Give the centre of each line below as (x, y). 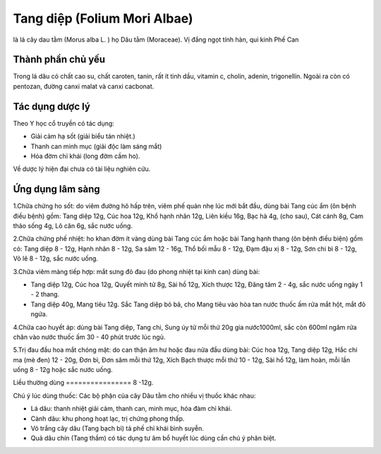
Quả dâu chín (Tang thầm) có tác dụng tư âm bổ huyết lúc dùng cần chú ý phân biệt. (153, 438)
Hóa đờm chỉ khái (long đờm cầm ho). (85, 156)
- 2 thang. (45, 294)
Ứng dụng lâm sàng (56, 190)
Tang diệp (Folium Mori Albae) (103, 18)
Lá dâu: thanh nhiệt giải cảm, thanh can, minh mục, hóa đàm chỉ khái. (131, 409)
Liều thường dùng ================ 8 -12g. (83, 383)
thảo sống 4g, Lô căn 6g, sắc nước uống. (73, 226)
